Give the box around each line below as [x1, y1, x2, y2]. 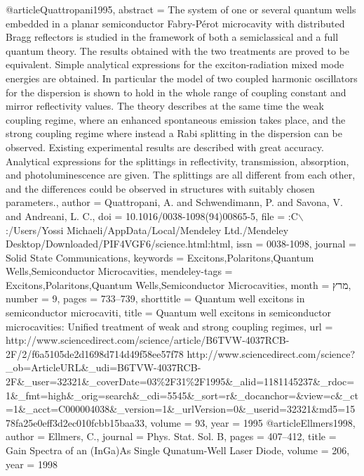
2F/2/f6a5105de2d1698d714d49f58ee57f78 [6, 346, 184, 361]
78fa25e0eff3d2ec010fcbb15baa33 [6, 415, 144, 430]
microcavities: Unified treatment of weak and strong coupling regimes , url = [6, 319, 333, 333]
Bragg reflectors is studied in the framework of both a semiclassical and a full [6, 30, 339, 44]
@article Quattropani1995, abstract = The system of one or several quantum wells [6, 2, 356, 16]
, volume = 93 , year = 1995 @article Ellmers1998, [144, 415, 356, 430]
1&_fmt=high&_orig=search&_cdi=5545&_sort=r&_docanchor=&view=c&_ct [6, 387, 358, 402]
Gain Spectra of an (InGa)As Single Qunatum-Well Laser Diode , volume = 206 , [6, 443, 350, 457]
